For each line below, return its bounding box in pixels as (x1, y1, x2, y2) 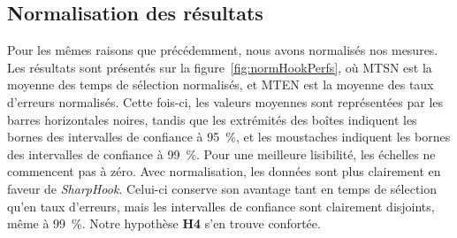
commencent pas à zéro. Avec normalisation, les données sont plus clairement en (7, 162, 441, 180)
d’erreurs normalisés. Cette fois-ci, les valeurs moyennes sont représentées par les (7, 92, 444, 111)
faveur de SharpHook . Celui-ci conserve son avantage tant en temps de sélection (7, 179, 438, 197)
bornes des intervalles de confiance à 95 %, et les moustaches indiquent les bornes (7, 127, 451, 146)
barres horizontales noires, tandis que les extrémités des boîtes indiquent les (7, 110, 417, 128)
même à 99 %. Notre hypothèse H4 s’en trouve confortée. (7, 214, 321, 233)
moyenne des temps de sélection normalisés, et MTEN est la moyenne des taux (7, 75, 434, 94)
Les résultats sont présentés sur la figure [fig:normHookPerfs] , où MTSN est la (7, 58, 432, 76)
